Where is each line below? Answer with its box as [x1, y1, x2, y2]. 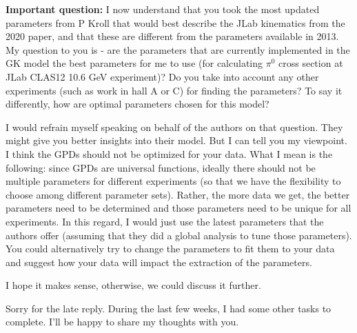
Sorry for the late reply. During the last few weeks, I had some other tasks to [6, 301, 331, 315]
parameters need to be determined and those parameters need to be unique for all [6, 201, 351, 215]
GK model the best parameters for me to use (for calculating [6, 56, 263, 70]
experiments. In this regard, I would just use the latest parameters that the [6, 214, 324, 228]
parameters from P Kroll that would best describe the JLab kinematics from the [6, 15, 345, 30]
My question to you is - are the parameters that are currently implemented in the [6, 42, 350, 57]
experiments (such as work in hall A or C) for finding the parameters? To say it [6, 83, 343, 97]
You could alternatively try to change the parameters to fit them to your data [6, 241, 335, 256]
